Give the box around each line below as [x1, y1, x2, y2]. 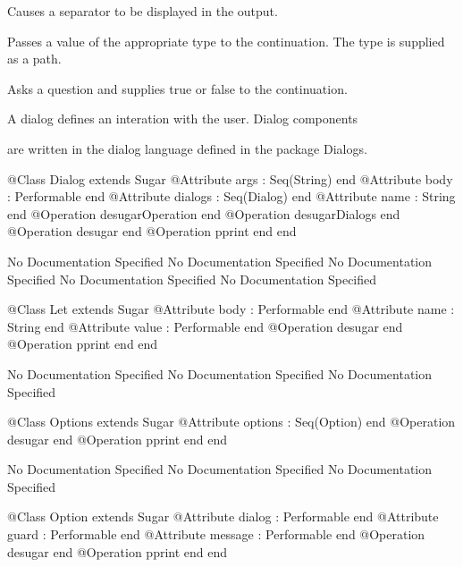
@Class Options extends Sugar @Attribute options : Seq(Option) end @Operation [7, 412, 456, 431]
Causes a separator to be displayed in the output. [7, 2, 278, 20]
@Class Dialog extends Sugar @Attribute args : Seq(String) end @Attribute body [7, 169, 453, 188]
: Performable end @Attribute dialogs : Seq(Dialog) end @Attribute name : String [7, 187, 456, 206]
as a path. [7, 49, 62, 68]
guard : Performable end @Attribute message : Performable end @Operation [7, 525, 425, 544]
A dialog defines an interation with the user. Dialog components [7, 109, 358, 128]
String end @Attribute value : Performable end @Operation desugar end [7, 317, 403, 335]
